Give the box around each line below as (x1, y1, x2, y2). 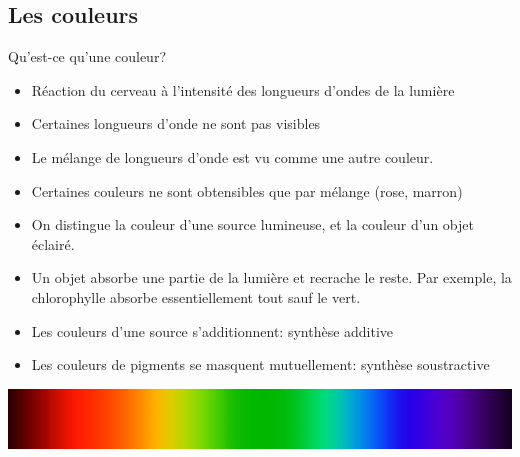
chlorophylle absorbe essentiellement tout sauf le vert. (31, 286, 361, 307)
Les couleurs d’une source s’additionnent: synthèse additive (31, 320, 394, 341)
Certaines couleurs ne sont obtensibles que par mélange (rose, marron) (31, 180, 463, 201)
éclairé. (31, 233, 75, 254)
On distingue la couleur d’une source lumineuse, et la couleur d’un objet (31, 214, 474, 235)
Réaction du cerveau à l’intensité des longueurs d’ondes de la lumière (31, 79, 455, 100)
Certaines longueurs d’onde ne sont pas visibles (31, 113, 321, 134)
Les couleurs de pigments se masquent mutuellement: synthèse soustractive (31, 354, 490, 375)
